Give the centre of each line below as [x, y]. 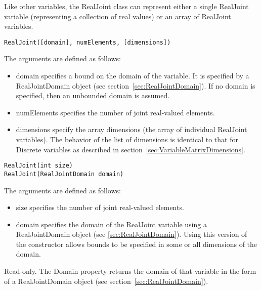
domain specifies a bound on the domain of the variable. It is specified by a [133, 76]
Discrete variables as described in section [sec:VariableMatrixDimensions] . [130, 149]
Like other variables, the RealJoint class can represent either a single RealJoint [126, 6]
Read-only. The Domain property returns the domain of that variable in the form [130, 271]
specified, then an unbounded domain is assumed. [93, 95]
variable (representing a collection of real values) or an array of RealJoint [118, 16]
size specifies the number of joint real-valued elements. [100, 207]
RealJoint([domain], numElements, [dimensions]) [88, 42]
